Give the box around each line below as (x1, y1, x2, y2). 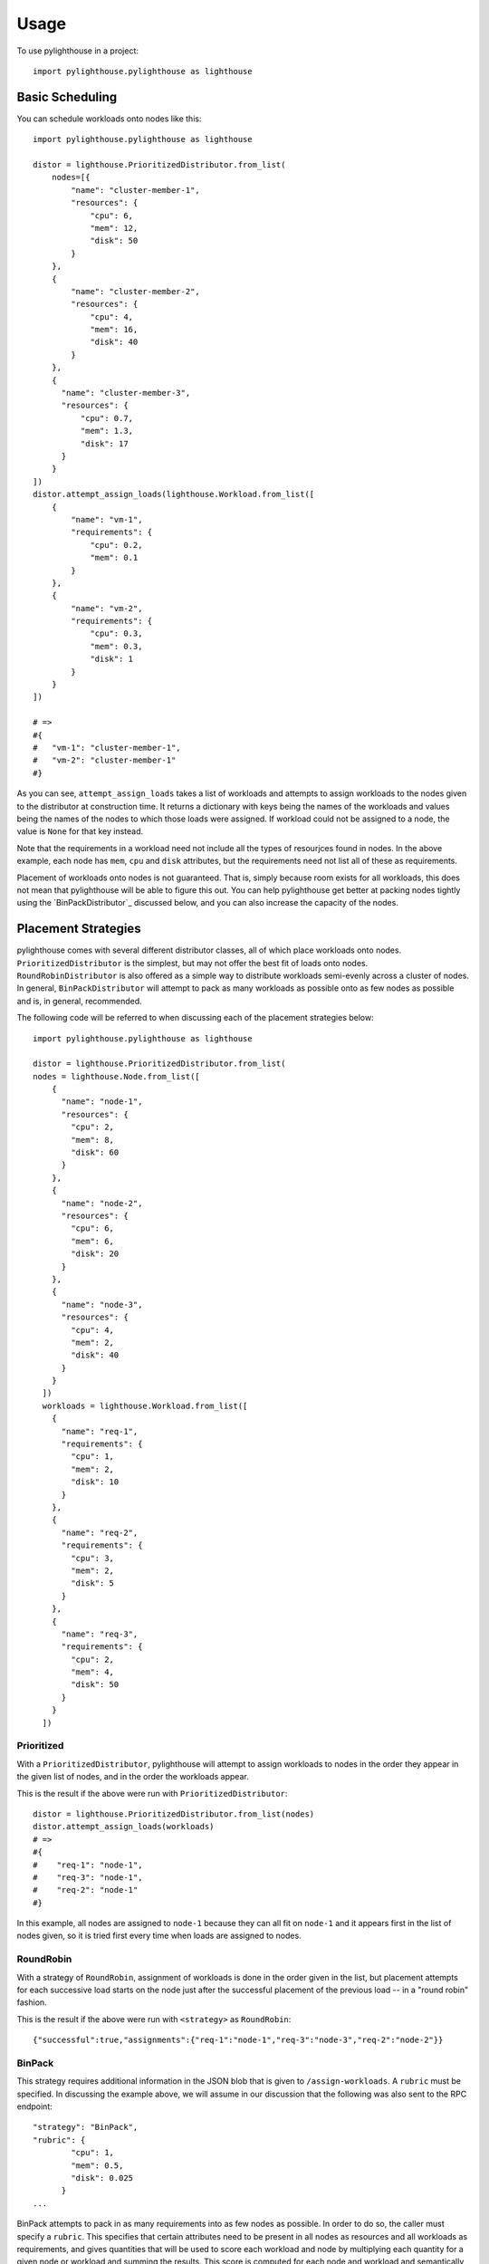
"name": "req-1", (61, 1426, 139, 1436)
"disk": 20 (71, 1249, 120, 1259)
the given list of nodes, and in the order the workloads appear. (16, 1771, 249, 1782)
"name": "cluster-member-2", (71, 286, 201, 296)
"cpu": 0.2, (90, 540, 143, 550)
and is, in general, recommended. (16, 995, 142, 1006)
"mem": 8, (71, 1135, 115, 1145)
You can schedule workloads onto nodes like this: (16, 113, 202, 124)
